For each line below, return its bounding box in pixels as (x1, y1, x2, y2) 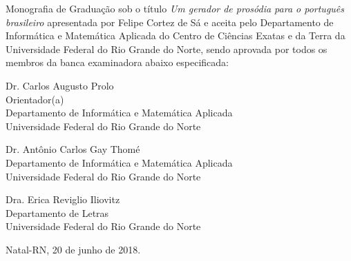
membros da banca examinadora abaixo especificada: (6, 55, 229, 70)
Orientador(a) (6, 92, 64, 106)
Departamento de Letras (6, 205, 109, 220)
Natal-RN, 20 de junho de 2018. (6, 242, 141, 256)
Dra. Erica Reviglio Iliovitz (6, 192, 120, 207)
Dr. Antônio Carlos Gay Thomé (6, 142, 140, 156)
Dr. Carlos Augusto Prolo (6, 78, 114, 92)
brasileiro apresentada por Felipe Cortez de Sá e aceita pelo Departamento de (6, 14, 334, 29)
